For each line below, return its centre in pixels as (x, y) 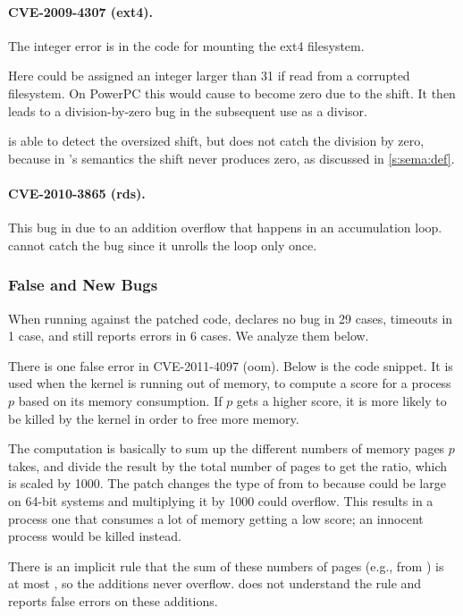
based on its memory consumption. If (120, 400)
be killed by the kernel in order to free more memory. (154, 418)
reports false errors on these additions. (113, 600)
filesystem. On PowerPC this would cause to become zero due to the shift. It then (232, 93)
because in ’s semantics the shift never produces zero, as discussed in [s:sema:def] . (231, 158)
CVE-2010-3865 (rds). (77, 193)
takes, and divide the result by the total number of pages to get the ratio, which (228, 465)
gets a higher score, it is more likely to (341, 400)
